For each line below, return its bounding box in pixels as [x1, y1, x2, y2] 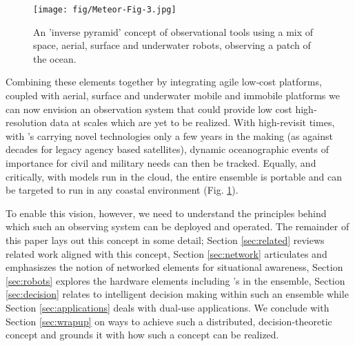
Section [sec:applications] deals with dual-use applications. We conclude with [6, 300, 329, 314]
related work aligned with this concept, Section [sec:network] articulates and [6, 246, 327, 261]
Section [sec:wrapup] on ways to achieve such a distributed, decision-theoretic [6, 314, 332, 328]
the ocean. [33, 51, 77, 65]
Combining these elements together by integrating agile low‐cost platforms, [6, 74, 322, 89]
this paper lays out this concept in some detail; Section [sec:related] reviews [6, 232, 325, 247]
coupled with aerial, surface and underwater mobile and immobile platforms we [6, 88, 340, 103]
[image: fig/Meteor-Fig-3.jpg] [33, 5, 176, 14]
